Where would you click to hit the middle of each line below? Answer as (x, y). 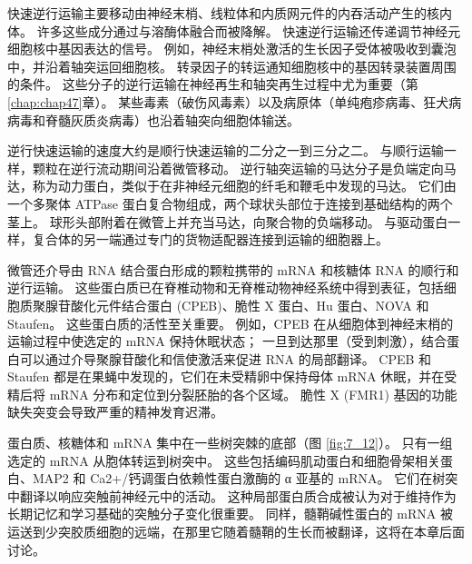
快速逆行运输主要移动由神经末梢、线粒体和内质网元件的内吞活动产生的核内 (230, 13)
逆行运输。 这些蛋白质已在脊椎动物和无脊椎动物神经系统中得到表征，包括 (226, 287)
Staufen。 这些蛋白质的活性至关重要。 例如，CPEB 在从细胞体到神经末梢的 (231, 323)
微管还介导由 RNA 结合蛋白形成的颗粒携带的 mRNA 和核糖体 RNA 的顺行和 (233, 269)
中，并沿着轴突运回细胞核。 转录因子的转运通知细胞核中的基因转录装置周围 (232, 66)
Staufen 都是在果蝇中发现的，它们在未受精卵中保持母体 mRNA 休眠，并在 (226, 376)
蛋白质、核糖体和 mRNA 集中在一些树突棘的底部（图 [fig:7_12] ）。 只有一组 (230, 443)
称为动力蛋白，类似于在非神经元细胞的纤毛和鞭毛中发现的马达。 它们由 (244, 186)
